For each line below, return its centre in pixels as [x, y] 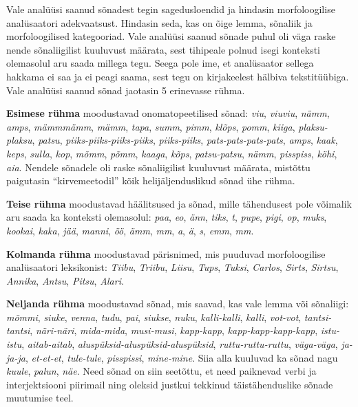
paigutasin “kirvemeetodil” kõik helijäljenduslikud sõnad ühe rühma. [151, 180]
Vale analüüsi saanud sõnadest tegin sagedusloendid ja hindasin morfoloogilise [171, 9]
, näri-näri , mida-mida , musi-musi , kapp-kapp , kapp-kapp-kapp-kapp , [174, 330]
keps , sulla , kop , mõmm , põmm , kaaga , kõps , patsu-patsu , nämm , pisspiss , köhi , [172, 153]
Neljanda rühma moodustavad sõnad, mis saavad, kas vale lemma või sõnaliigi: [178, 304]
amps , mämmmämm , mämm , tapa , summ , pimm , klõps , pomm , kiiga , [151, 126]
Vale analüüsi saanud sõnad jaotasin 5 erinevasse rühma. [126, 90]
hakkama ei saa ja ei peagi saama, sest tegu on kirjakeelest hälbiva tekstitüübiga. [178, 76]
